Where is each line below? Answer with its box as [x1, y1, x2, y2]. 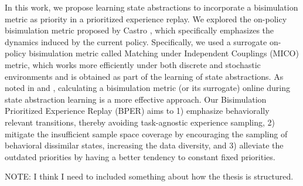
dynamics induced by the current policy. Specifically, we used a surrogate [5, 35, 267, 48]
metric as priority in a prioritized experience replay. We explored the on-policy [5, 12, 287, 25]
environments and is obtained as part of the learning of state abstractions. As [5, 70, 284, 82]
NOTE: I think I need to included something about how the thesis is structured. [5, 170, 294, 182]
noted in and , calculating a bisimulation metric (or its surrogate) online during [5, 82, 290, 94]
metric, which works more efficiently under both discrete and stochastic [5, 58, 261, 70]
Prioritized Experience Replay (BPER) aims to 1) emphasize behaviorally [5, 104, 270, 117]
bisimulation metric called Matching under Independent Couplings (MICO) [29, 47, 299, 59]
